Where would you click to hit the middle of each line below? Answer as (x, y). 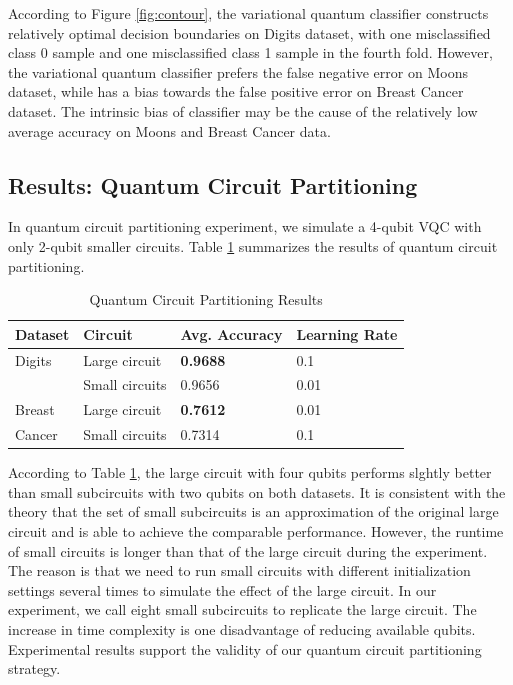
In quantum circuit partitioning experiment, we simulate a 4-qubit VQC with (245, 226)
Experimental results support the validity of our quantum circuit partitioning (245, 648)
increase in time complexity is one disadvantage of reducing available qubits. (242, 628)
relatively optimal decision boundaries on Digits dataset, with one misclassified (249, 32)
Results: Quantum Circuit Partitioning (213, 184)
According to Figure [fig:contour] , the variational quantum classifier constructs (248, 13)
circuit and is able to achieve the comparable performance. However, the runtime (256, 530)
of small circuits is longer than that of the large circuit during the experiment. (248, 550)
